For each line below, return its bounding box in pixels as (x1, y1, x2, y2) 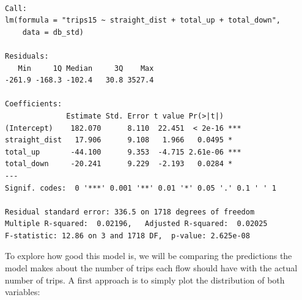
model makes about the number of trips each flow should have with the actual (5, 262, 298, 274)
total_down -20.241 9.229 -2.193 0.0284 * (5, 159, 233, 169)
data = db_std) (22, 27, 84, 37)
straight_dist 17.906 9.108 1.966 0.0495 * (5, 136, 233, 145)
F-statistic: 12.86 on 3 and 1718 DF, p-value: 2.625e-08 (5, 231, 250, 240)
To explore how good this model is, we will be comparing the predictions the (5, 249, 292, 262)
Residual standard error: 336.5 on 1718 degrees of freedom (5, 207, 255, 216)
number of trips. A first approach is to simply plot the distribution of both (5, 273, 285, 286)
